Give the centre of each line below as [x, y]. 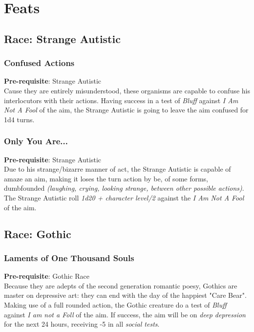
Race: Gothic [38, 233]
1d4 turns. [19, 119]
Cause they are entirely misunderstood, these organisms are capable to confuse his [127, 90]
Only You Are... [36, 141]
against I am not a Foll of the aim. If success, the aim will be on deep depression [125, 314]
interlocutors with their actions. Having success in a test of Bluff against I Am [121, 100]
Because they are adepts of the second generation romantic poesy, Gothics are [121, 285]
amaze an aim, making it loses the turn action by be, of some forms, [106, 178]
